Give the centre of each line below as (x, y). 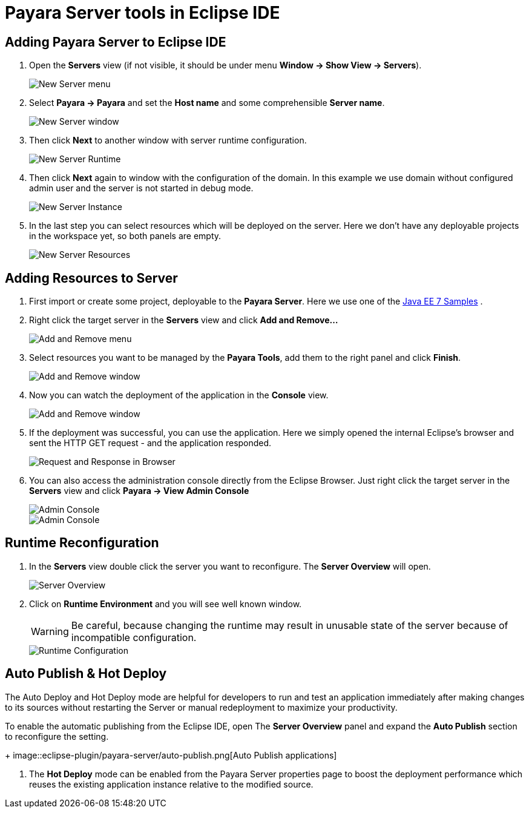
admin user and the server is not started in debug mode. (141, 188)
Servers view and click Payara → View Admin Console (139, 491)
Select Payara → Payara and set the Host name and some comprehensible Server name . (207, 103)
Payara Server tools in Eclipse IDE (143, 13)
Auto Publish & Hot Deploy (86, 674)
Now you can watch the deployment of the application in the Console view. (179, 395)
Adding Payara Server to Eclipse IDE (116, 42)
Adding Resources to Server (91, 278)
